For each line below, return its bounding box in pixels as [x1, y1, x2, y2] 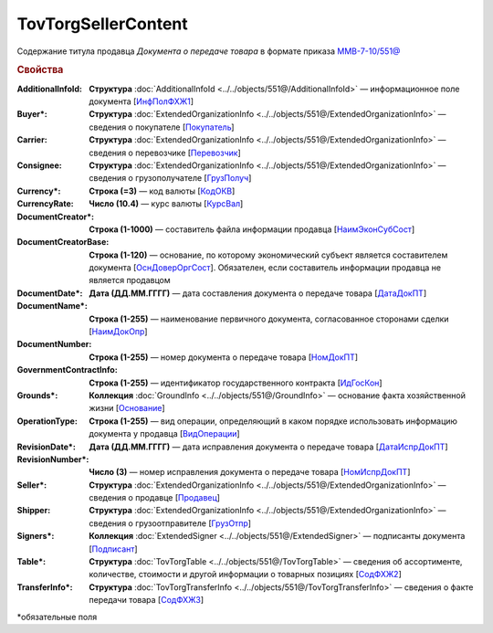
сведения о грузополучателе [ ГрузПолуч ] [89, 173, 252, 184]
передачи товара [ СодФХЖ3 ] [89, 595, 205, 606]
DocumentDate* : [16, 288, 83, 299]
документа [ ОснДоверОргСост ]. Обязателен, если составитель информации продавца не [89, 262, 442, 273]
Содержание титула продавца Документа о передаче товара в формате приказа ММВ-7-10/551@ [16, 46, 401, 57]
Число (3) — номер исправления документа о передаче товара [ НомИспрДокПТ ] [89, 467, 411, 478]
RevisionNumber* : [16, 453, 89, 465]
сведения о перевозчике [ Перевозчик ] [89, 147, 241, 158]
